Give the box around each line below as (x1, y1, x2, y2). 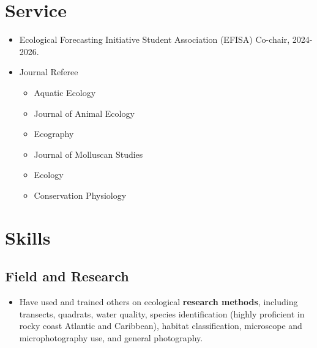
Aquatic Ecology (34, 86, 96, 98)
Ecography (34, 127, 74, 140)
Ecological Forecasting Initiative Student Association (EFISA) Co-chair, (19, 33, 290, 46)
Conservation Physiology (34, 188, 127, 201)
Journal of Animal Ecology (34, 106, 135, 119)
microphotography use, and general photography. (19, 331, 203, 344)
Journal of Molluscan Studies (34, 147, 143, 160)
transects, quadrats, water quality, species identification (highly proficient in (19, 307, 305, 320)
